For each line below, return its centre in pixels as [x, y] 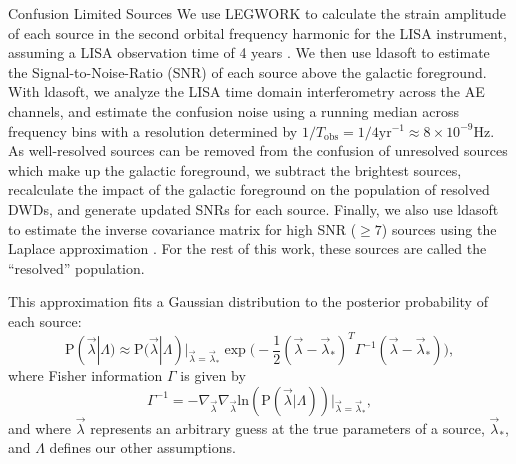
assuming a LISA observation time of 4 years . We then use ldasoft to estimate [249, 52]
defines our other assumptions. [142, 447]
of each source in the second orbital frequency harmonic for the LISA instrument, [257, 32]
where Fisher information [85, 375]
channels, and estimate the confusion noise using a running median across [233, 110]
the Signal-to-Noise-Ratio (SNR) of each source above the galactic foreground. [247, 71]
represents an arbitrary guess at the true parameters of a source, [287, 427]
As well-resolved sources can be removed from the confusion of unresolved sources [258, 150]
